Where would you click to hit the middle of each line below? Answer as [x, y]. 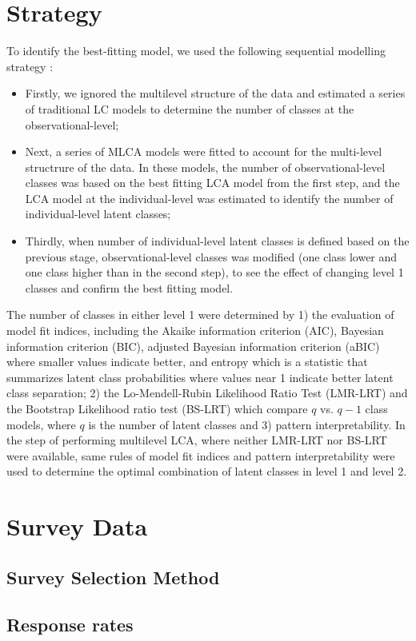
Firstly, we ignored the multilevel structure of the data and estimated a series [215, 93]
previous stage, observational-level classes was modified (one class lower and [211, 256]
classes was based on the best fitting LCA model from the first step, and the [212, 183]
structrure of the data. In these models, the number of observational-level [205, 167]
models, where [41, 424]
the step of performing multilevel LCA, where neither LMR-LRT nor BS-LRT [197, 440]
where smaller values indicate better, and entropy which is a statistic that [187, 362]
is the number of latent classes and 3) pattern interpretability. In [247, 424]
